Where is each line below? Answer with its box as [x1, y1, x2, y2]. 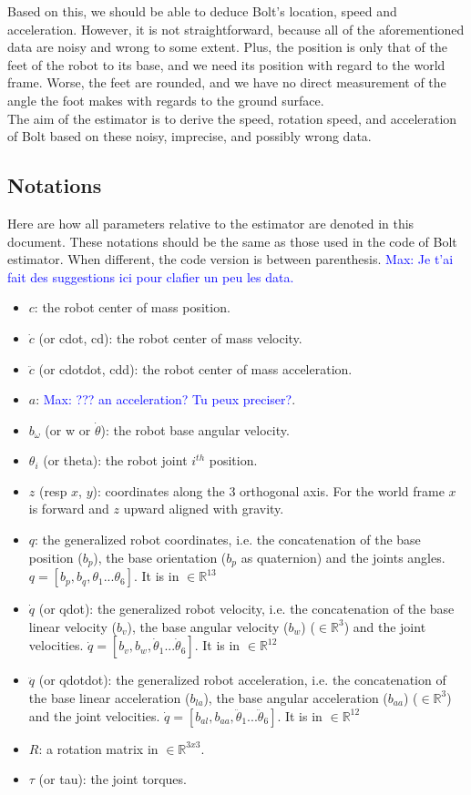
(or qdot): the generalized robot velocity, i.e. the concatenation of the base [38, 599, 455, 618]
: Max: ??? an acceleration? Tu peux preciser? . [36, 390, 296, 409]
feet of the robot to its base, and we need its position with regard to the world [7, 55, 445, 74]
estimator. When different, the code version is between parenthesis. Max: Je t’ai [7, 250, 454, 269]
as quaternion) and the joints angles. [241, 547, 445, 566]
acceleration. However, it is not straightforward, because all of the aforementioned [7, 19, 465, 38]
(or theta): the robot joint [43, 451, 188, 470]
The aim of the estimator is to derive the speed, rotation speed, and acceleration [7, 108, 457, 127]
